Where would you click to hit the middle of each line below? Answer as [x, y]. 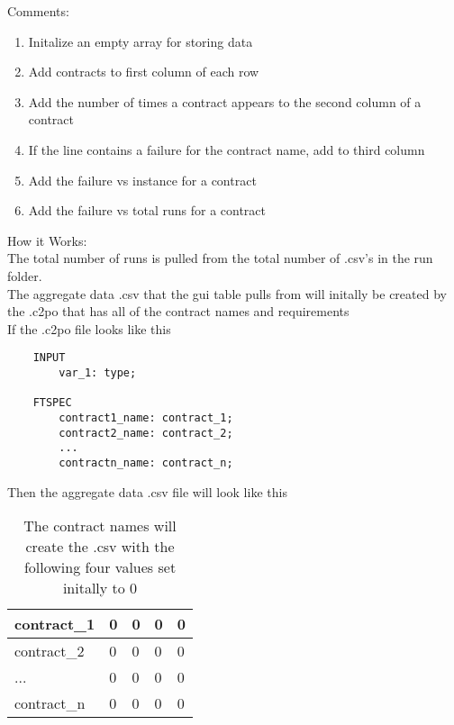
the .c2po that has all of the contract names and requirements [178, 311]
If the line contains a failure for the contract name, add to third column [227, 149]
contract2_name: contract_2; [146, 433]
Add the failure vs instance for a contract [142, 180]
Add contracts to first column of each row [144, 72]
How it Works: [47, 240]
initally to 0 [100, 588]
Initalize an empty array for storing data [141, 41]
